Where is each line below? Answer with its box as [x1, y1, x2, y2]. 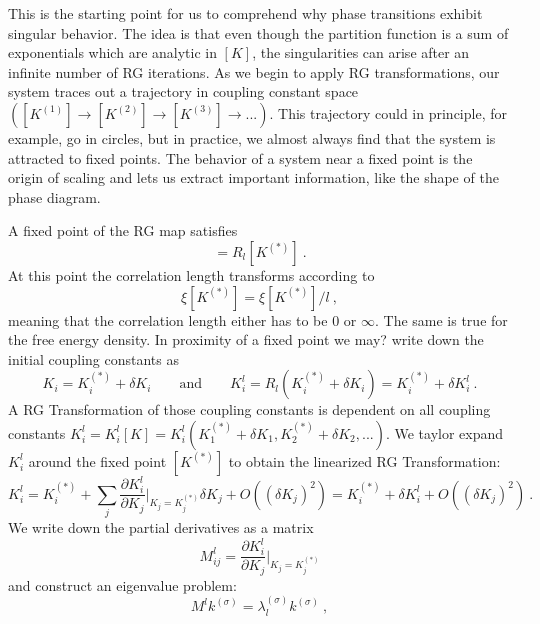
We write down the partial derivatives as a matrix [8, 517, 314, 538]
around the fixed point [28, 450, 167, 471]
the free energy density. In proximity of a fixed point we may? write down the [8, 329, 484, 350]
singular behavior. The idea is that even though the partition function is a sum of [8, 22, 509, 43]
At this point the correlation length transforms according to [8, 264, 375, 285]
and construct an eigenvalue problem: [8, 574, 237, 595]
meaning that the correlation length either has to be [8, 309, 328, 330]
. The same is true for [374, 309, 508, 330]
